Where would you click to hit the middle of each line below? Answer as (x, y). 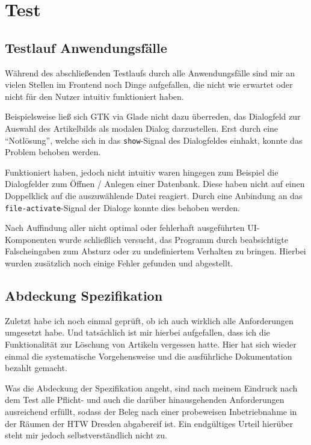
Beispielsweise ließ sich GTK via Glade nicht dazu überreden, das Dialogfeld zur (153, 116)
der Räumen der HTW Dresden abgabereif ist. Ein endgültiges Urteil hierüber (149, 423)
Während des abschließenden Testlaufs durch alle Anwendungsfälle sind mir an (150, 72)
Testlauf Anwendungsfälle (86, 47)
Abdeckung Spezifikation (84, 295)
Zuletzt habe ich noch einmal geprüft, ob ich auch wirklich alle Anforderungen (149, 320)
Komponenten (31, 239)
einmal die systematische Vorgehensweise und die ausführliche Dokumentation (149, 356)
